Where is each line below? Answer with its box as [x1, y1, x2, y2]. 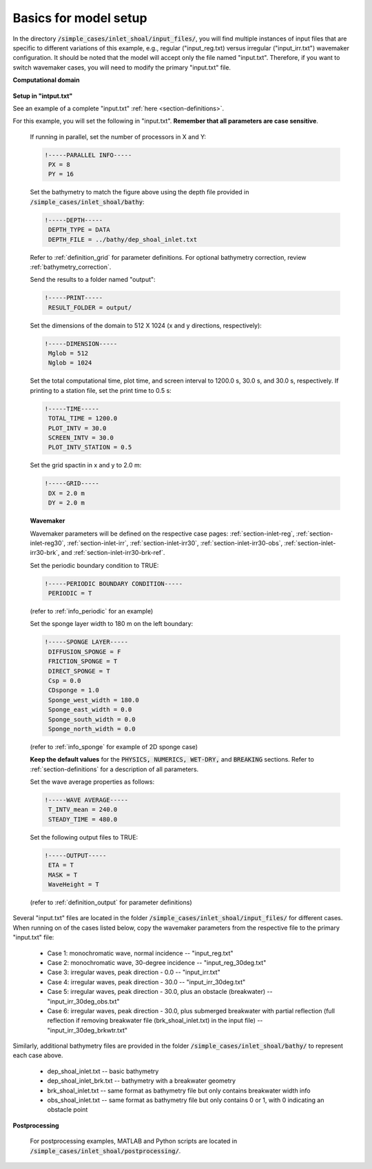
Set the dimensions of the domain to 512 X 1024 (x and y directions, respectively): [30, 321, 262, 329]
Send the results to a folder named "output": [30, 276, 156, 284]
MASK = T [48, 871, 78, 879]
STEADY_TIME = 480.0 [48, 815, 118, 823]
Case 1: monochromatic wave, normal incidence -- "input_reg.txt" [47, 948, 234, 957]
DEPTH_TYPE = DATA [48, 226, 110, 234]
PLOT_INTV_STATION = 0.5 [48, 443, 132, 451]
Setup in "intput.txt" [12, 92, 73, 100]
